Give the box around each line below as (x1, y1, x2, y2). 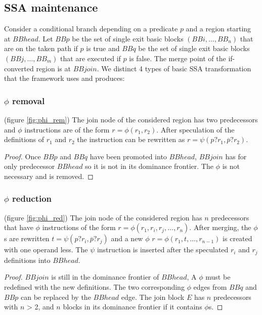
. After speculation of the (156, 124, 235, 134)
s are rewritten (4, 233, 50, 244)
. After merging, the (189, 222, 251, 233)
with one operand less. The (4, 244, 88, 255)
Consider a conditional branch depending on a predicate (4, 23, 178, 34)
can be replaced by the (20, 291, 91, 302)
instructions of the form (42, 222, 116, 233)
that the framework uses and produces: (4, 73, 125, 83)
